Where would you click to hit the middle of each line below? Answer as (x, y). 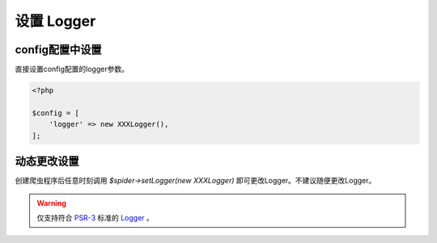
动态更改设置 (47, 161)
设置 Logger (55, 21)
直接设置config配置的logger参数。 (72, 69)
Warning (51, 203)
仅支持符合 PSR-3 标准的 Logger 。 (95, 217)
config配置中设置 (58, 50)
